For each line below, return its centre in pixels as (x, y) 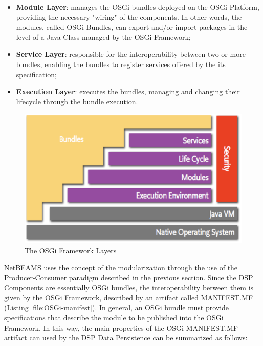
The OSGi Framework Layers (71, 250)
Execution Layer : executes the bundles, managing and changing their (128, 91)
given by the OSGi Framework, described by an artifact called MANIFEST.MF (129, 297)
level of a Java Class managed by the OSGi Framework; (103, 37)
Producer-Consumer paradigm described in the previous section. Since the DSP (129, 277)
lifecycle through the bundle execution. (77, 101)
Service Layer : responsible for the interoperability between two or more (131, 54)
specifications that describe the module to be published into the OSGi (114, 318)
